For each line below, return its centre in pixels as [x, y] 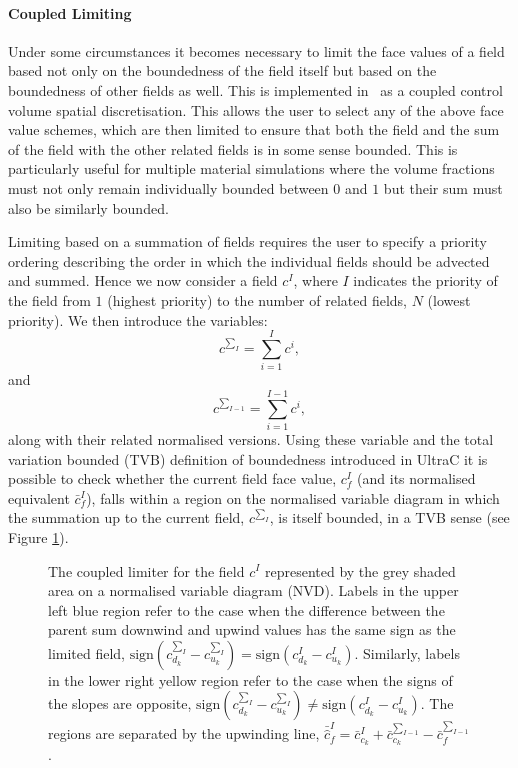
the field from [49, 299]
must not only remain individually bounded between [168, 187]
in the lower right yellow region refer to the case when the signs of [250, 679]
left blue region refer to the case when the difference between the [246, 609]
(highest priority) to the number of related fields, [257, 299]
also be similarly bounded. [88, 207]
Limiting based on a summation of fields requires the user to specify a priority [247, 241]
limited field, [87, 652]
